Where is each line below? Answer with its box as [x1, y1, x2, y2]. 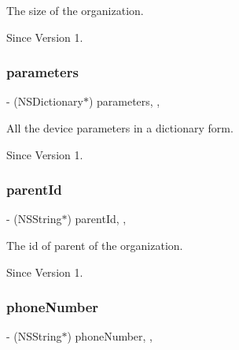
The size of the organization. [6, 2, 144, 18]
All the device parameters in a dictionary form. [6, 120, 233, 136]
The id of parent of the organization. [6, 237, 183, 253]
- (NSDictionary [6, 93, 83, 110]
